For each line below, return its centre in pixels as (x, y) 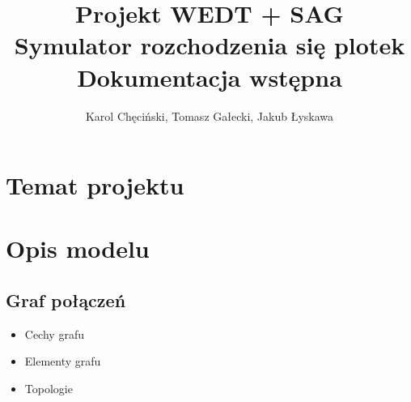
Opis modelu (78, 248)
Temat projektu (95, 185)
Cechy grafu (54, 334)
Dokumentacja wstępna (210, 77)
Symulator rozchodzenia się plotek (210, 45)
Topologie (49, 389)
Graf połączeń (66, 300)
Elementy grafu (63, 361)
